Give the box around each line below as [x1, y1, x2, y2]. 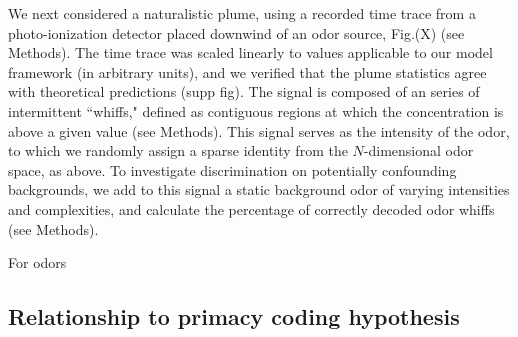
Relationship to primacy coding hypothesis [8, 301, 460, 332]
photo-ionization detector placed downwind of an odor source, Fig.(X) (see [8, 22, 465, 43]
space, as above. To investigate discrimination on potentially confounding [8, 159, 457, 180]
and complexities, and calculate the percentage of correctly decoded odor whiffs [8, 198, 495, 219]
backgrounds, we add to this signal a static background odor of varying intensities [8, 179, 510, 200]
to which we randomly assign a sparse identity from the [8, 140, 348, 161]
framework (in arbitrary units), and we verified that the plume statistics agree [8, 61, 487, 82]
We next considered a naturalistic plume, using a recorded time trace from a [8, 3, 476, 23]
